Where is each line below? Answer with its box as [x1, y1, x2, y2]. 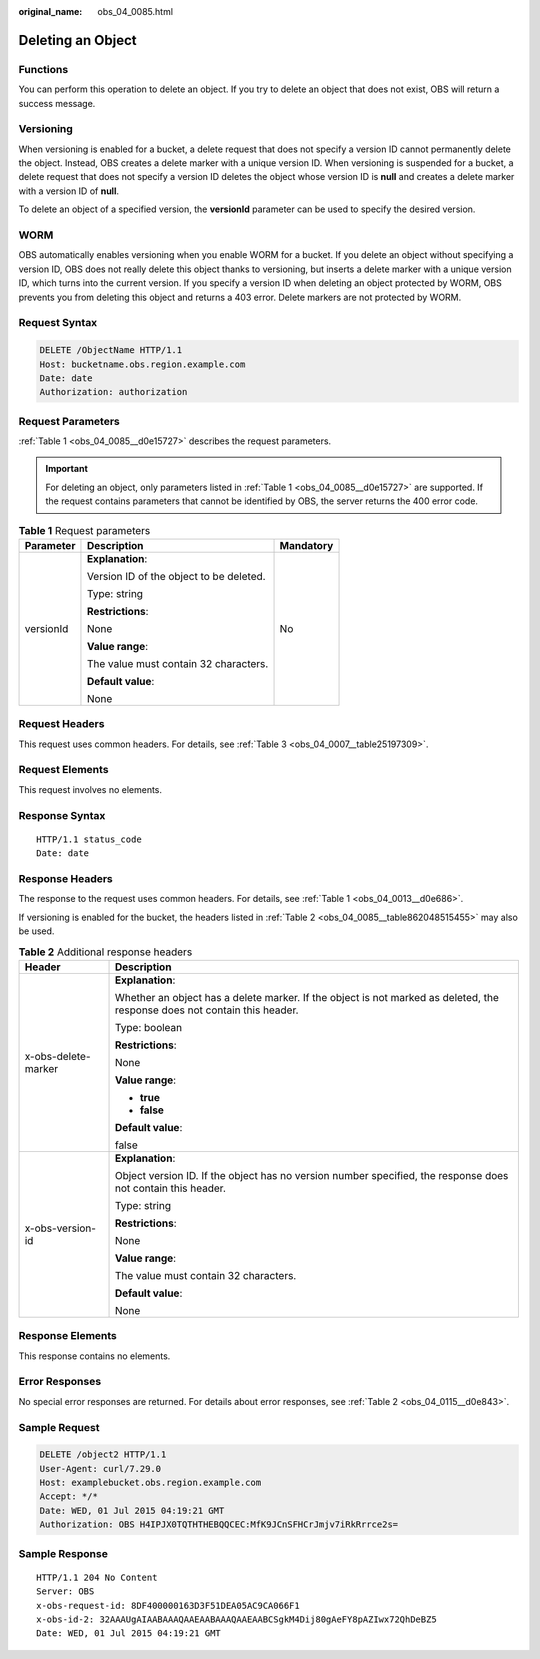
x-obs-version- [24, 1221, 97, 1235]
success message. [18, 97, 96, 109]
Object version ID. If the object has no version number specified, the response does [114, 1168, 509, 1182]
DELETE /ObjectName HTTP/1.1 [39, 345, 183, 356]
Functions [18, 62, 69, 76]
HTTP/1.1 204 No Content [36, 1571, 158, 1583]
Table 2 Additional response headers [18, 945, 193, 959]
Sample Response [18, 1546, 109, 1560]
